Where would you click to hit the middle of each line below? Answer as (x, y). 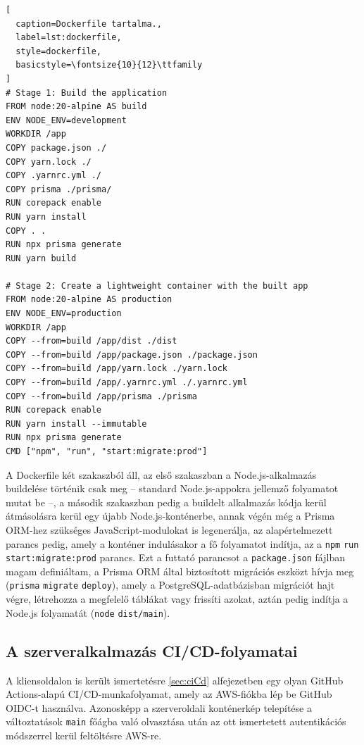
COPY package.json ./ (56, 148)
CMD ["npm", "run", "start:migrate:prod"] (107, 451)
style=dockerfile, (59, 51)
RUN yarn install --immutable (76, 424)
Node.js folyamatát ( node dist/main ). (88, 612)
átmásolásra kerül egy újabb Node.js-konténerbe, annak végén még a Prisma (170, 516)
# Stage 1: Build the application (87, 93)
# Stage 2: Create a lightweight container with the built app (157, 286)
